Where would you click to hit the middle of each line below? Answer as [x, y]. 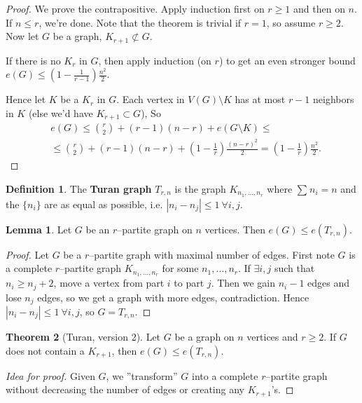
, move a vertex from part [109, 283]
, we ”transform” [142, 375]
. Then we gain [243, 283]
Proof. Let [27, 254]
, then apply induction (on [155, 60]
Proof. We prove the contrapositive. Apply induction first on [135, 8]
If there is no [33, 60]
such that [294, 268]
